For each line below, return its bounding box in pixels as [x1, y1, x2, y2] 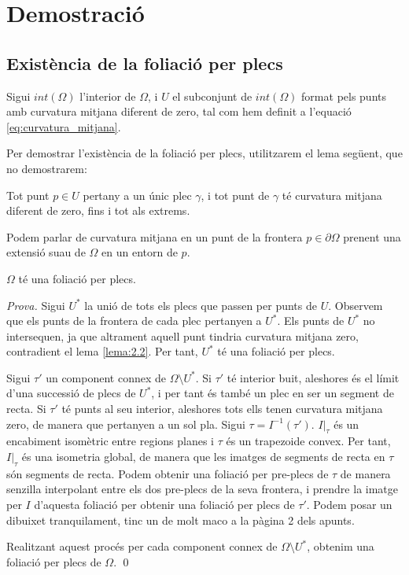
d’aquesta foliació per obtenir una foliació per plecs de [34, 496, 295, 513]
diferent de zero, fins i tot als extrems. [6, 202, 190, 219]
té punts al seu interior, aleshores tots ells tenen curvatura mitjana [61, 400, 383, 417]
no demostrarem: [6, 160, 87, 176]
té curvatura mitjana [282, 186, 382, 203]
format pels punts [301, 87, 387, 104]
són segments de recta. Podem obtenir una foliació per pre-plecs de [6, 465, 329, 481]
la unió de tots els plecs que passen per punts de [84, 297, 317, 313]
